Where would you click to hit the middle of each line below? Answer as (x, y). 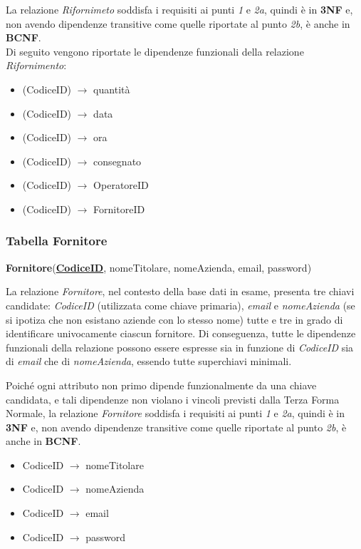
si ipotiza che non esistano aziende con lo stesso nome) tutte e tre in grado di (174, 319)
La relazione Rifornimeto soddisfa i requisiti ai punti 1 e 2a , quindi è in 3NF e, (179, 9)
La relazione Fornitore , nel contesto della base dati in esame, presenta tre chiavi (180, 291)
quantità (112, 89)
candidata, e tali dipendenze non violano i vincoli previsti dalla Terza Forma (173, 399)
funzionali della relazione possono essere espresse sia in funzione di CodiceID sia (180, 347)
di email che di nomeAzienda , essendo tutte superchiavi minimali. (149, 361)
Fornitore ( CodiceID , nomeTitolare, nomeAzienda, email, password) (159, 267)
